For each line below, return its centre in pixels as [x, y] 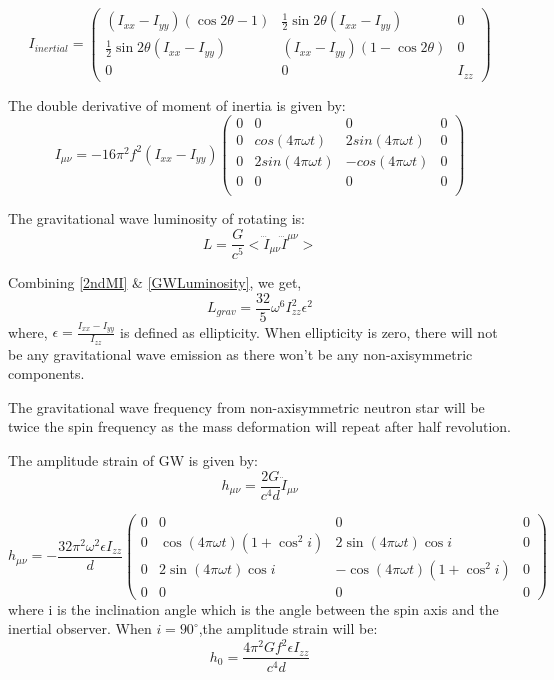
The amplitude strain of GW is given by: [133, 459]
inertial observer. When [80, 628]
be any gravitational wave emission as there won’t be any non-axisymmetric [240, 353]
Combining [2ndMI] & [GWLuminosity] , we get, [155, 281]
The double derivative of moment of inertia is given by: [177, 104]
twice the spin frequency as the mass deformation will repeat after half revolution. [259, 426]
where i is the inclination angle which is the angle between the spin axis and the [253, 608]
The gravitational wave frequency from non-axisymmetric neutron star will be [246, 406]
